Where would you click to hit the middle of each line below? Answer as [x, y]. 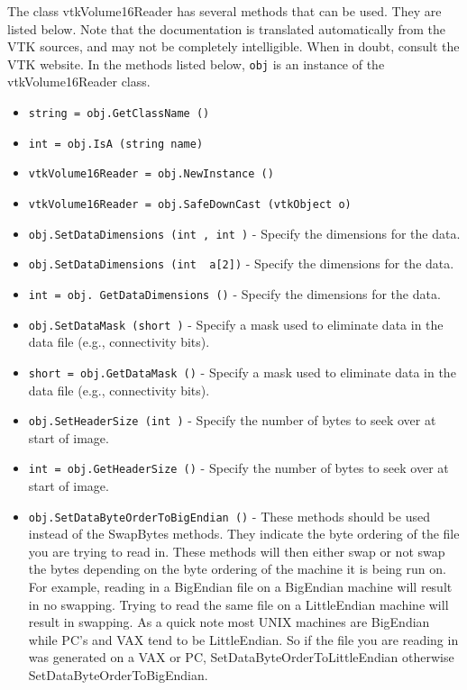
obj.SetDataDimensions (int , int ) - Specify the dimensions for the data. [244, 233]
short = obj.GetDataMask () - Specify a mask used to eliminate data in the [242, 372]
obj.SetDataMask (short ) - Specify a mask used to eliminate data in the [236, 324]
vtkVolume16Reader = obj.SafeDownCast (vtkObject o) [190, 204]
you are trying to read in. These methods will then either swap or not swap [237, 551]
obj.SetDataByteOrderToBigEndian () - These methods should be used [229, 516]
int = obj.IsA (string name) [116, 144]
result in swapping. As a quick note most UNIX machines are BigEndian [229, 622]
